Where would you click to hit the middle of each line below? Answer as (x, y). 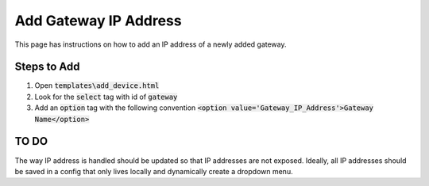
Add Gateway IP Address (98, 21)
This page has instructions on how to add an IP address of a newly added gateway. (151, 44)
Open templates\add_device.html (97, 85)
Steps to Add (47, 67)
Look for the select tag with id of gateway (106, 97)
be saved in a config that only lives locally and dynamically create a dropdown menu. (154, 171)
